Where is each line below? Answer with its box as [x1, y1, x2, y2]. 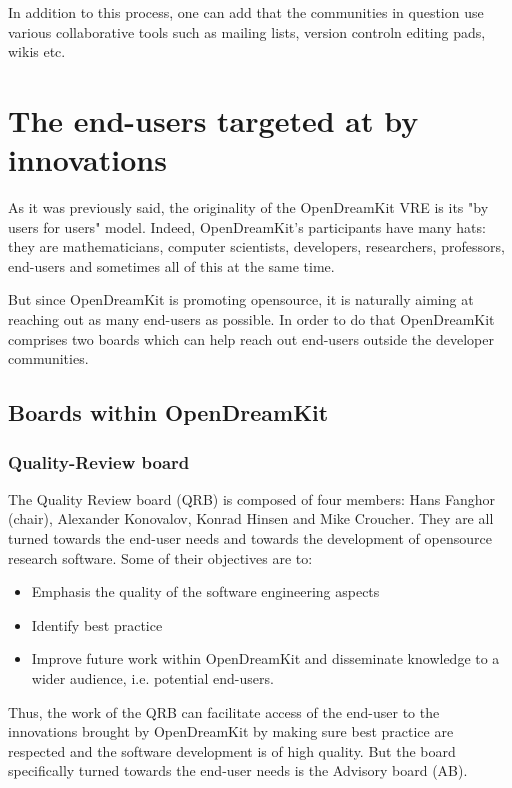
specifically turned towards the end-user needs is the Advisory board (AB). [8, 760, 468, 781]
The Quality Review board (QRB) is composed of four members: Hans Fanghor [8, 488, 495, 509]
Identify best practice [31, 614, 163, 635]
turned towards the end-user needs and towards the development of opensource [8, 528, 492, 549]
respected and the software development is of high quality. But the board [8, 740, 456, 761]
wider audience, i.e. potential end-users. [31, 668, 274, 688]
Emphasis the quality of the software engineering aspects [31, 581, 380, 602]
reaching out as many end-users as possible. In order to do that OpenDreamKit [8, 309, 495, 330]
